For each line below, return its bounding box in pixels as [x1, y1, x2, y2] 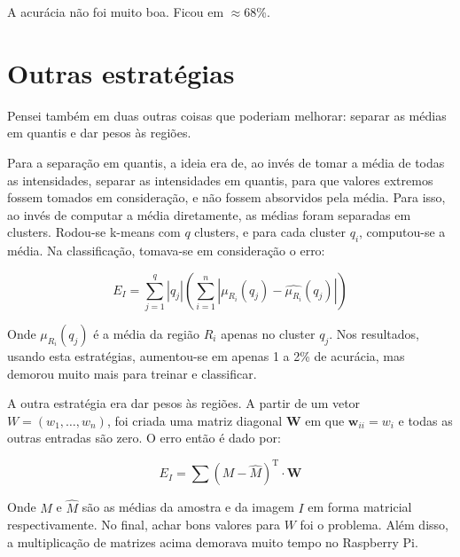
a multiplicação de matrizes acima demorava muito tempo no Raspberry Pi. [7, 532, 418, 551]
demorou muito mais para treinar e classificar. [7, 364, 257, 382]
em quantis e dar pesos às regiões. [7, 123, 191, 142]
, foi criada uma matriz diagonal [106, 411, 283, 429]
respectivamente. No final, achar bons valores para [7, 515, 280, 534]
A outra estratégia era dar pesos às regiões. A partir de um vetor [7, 394, 361, 412]
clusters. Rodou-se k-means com [7, 223, 181, 241]
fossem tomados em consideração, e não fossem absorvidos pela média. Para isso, [7, 188, 446, 207]
